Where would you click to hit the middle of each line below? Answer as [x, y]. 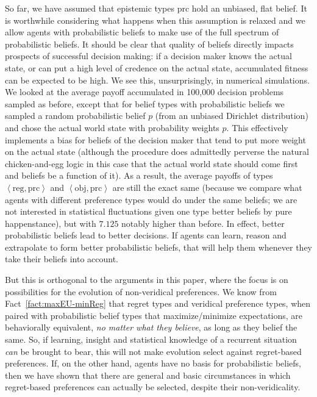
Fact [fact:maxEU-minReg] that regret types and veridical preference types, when [158, 303]
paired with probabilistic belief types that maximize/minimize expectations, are [154, 315]
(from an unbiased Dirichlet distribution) [232, 116]
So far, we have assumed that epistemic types [90, 8]
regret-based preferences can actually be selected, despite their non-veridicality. [153, 387]
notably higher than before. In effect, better [203, 223]
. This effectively [257, 127]
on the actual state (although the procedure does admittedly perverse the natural [157, 152]
